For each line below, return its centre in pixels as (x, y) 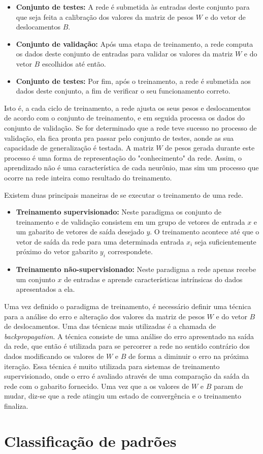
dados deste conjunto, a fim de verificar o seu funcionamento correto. (123, 91)
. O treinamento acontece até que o (205, 232)
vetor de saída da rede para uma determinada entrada (100, 241)
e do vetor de (225, 17)
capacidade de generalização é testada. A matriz (79, 148)
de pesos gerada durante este (210, 148)
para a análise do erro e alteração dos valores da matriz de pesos (104, 316)
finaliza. (16, 405)
